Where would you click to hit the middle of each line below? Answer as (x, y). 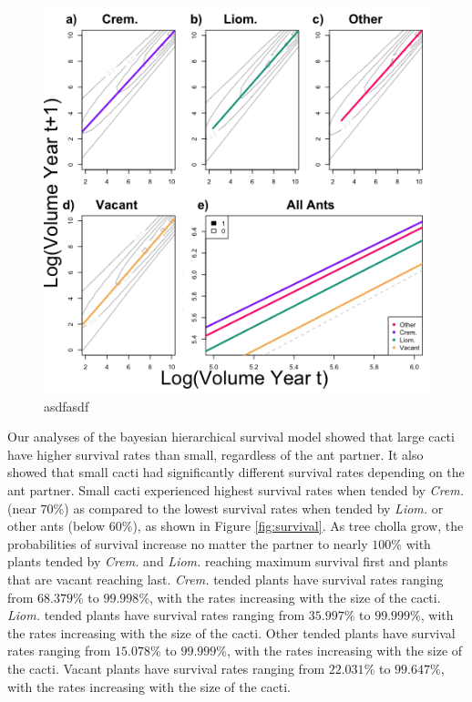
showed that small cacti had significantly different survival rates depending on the (236, 472)
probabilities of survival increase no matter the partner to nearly (188, 543)
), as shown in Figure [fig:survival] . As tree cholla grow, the (298, 526)
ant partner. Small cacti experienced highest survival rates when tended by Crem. (236, 489)
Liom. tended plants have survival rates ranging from (156, 615)
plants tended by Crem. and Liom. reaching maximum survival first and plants (228, 561)
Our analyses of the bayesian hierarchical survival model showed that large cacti (231, 437)
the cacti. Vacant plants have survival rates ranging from (166, 668)
